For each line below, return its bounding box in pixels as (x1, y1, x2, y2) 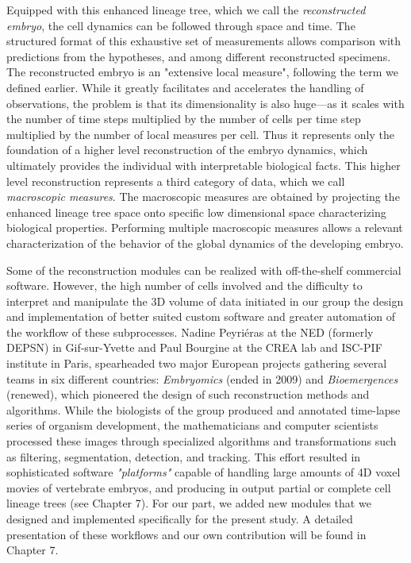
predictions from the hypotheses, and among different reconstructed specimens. (6, 48, 391, 64)
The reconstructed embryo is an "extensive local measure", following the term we (6, 64, 398, 80)
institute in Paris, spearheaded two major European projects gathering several (6, 355, 387, 372)
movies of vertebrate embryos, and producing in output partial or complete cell (6, 479, 391, 496)
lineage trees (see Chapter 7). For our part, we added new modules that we (6, 495, 371, 511)
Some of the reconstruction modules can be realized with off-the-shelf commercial (6, 261, 401, 278)
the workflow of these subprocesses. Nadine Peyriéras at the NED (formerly (6, 323, 374, 340)
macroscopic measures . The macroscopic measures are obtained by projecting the (6, 188, 400, 205)
